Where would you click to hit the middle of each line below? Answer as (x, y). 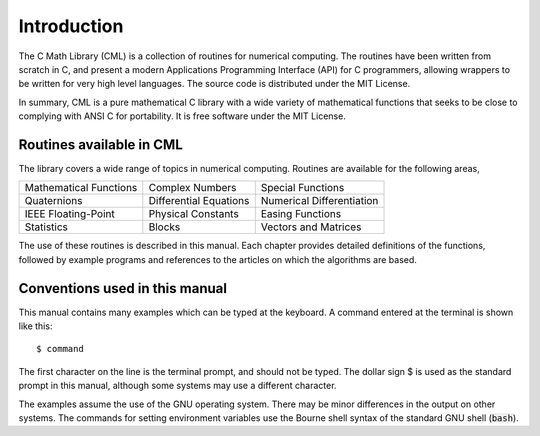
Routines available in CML (101, 144)
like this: (35, 326)
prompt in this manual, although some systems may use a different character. (177, 386)
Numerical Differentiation (319, 201)
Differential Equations (199, 201)
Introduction (71, 26)
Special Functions (302, 188)
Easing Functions (301, 214)
